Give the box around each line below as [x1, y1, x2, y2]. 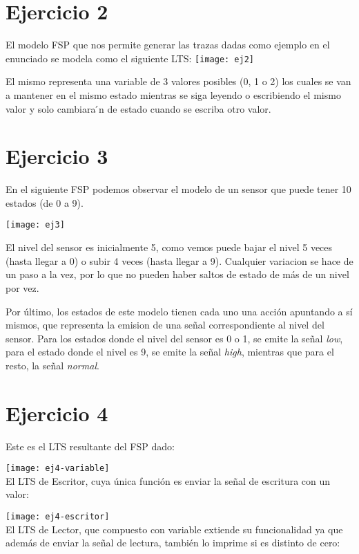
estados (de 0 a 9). [6, 195, 84, 210]
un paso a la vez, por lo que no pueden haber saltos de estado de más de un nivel [6, 267, 349, 281]
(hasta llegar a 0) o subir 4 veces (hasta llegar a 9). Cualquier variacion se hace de [6, 253, 353, 268]
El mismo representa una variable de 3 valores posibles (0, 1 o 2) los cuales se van [6, 74, 351, 89]
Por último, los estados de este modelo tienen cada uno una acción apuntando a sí [6, 304, 353, 318]
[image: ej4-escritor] [6, 512, 110, 522]
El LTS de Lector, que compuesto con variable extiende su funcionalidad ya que [6, 521, 343, 536]
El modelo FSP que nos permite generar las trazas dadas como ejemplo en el [6, 37, 330, 52]
